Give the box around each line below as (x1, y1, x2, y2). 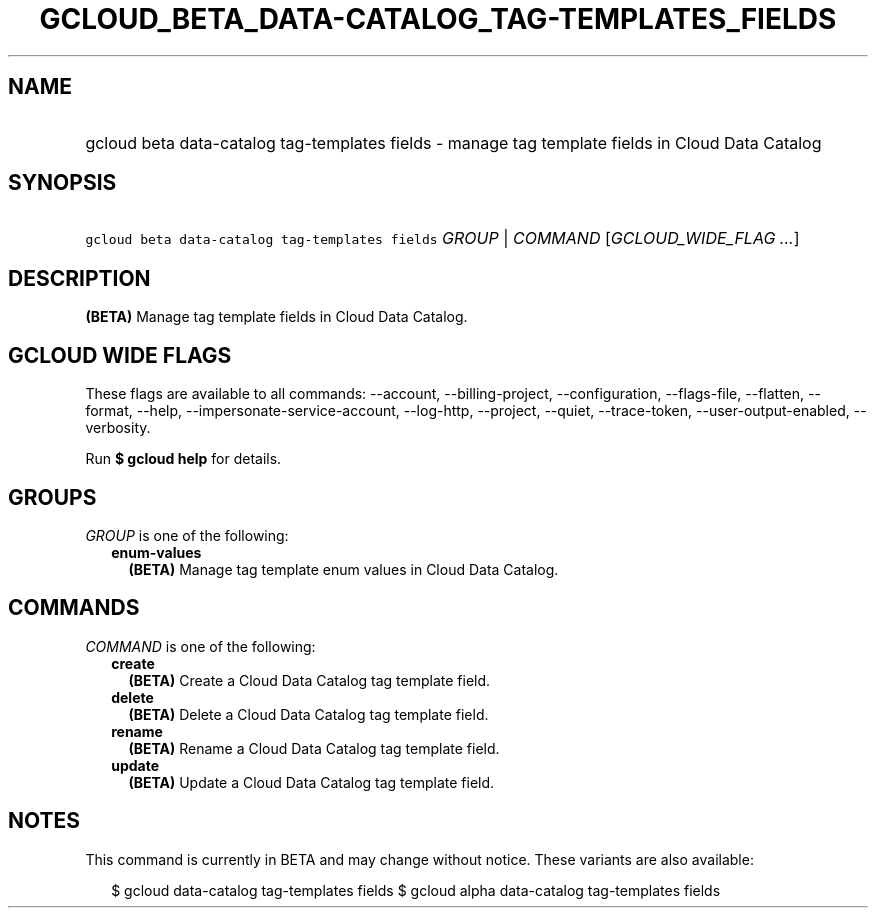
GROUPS (8, 484, 97, 510)
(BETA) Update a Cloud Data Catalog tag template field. (128, 773, 495, 791)
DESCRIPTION (8, 265, 151, 291)
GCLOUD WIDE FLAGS (8, 342, 232, 368)
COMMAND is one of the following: (85, 637, 316, 655)
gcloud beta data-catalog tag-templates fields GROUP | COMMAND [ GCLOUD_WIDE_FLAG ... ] (85, 228, 800, 249)
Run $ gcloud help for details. (85, 450, 282, 468)
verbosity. (85, 419, 151, 437)
